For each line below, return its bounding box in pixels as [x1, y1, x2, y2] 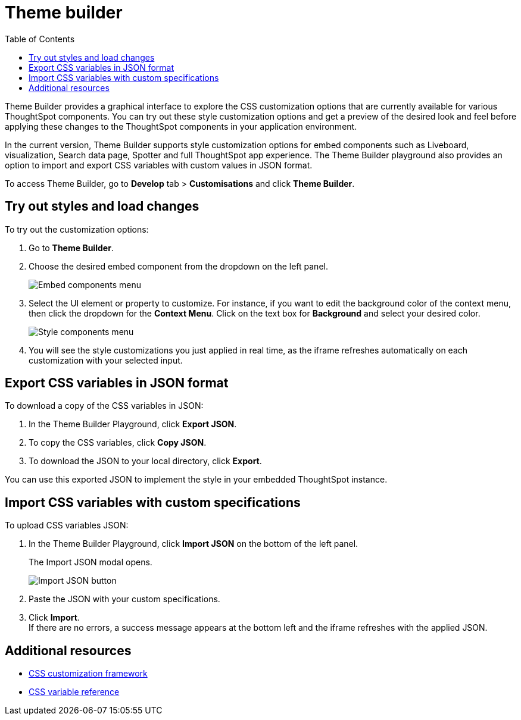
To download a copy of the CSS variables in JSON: [5, 400, 204, 411]
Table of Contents [5, 33, 75, 44]
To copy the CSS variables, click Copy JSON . [29, 437, 207, 448]
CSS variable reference [29, 687, 120, 697]
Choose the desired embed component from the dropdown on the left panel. [29, 261, 328, 271]
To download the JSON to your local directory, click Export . [29, 456, 262, 467]
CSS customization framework [29, 668, 148, 679]
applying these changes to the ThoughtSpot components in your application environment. [5, 121, 357, 132]
